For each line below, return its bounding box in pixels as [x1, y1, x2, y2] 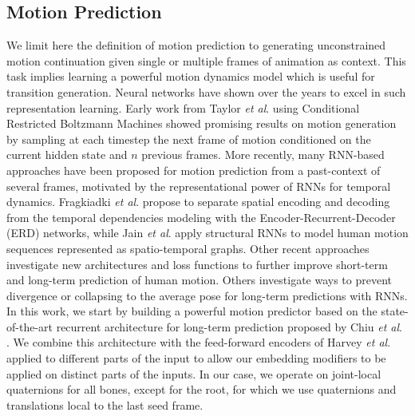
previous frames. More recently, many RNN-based [141, 146, 385, 163]
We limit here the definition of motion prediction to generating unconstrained [6, 37, 386, 53]
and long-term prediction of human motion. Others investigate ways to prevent [6, 271, 393, 288]
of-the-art [6, 318, 53, 335]
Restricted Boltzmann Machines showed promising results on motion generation [6, 115, 397, 132]
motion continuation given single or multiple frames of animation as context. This [6, 52, 406, 69]
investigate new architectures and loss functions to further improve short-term [6, 256, 388, 272]
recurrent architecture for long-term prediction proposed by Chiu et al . [56, 318, 402, 335]
